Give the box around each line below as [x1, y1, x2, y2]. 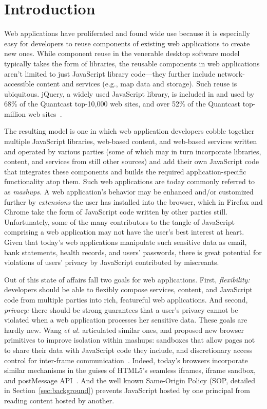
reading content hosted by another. [4, 395, 115, 405]
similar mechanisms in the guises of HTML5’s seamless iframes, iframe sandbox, [4, 365, 256, 376]
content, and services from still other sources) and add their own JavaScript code [4, 156, 259, 167]
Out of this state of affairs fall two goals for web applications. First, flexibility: [4, 274, 250, 284]
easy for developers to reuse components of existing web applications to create [4, 38, 250, 48]
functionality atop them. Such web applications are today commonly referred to [4, 176, 255, 187]
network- [217, 68, 245, 79]
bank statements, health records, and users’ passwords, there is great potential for [4, 246, 262, 257]
